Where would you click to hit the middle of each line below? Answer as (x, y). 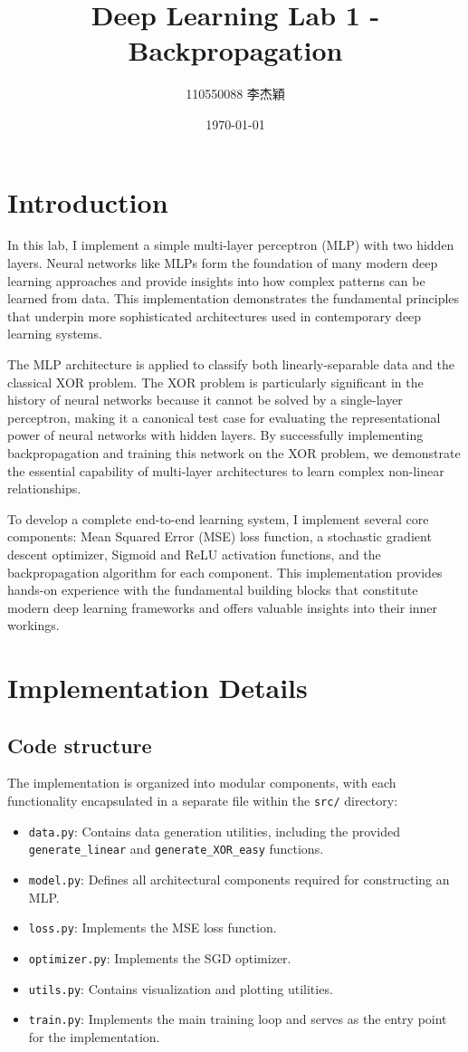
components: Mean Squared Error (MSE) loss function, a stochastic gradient (220, 536)
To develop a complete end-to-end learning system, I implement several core (218, 518)
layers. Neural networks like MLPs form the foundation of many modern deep (223, 263)
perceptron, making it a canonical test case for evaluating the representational (224, 417)
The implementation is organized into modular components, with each (202, 783)
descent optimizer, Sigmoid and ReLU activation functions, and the (194, 554)
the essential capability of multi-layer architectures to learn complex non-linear (226, 470)
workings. (33, 625)
